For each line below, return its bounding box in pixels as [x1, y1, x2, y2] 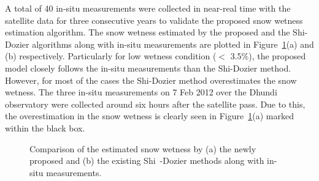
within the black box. [5, 121, 85, 134]
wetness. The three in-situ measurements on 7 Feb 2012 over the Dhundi [5, 86, 277, 98]
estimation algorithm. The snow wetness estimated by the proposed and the [5, 26, 290, 39]
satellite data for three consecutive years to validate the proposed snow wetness [5, 13, 303, 26]
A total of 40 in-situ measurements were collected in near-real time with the [5, 2, 291, 14]
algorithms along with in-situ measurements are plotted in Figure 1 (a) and [32, 37, 314, 50]
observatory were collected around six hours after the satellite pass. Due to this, [5, 97, 306, 110]
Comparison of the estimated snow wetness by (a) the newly [29, 142, 256, 155]
